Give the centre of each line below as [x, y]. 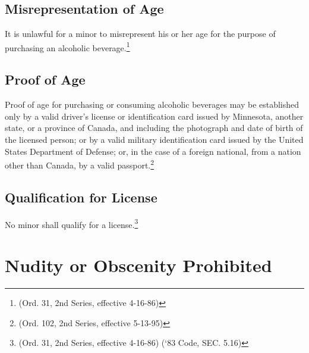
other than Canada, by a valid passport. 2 [80, 164]
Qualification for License [81, 197]
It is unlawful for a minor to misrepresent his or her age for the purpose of [140, 34]
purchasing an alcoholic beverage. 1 [67, 46]
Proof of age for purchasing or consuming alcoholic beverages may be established [152, 104]
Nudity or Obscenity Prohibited [138, 265]
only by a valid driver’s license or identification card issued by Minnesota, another [154, 116]
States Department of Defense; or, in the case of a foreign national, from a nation [153, 151]
